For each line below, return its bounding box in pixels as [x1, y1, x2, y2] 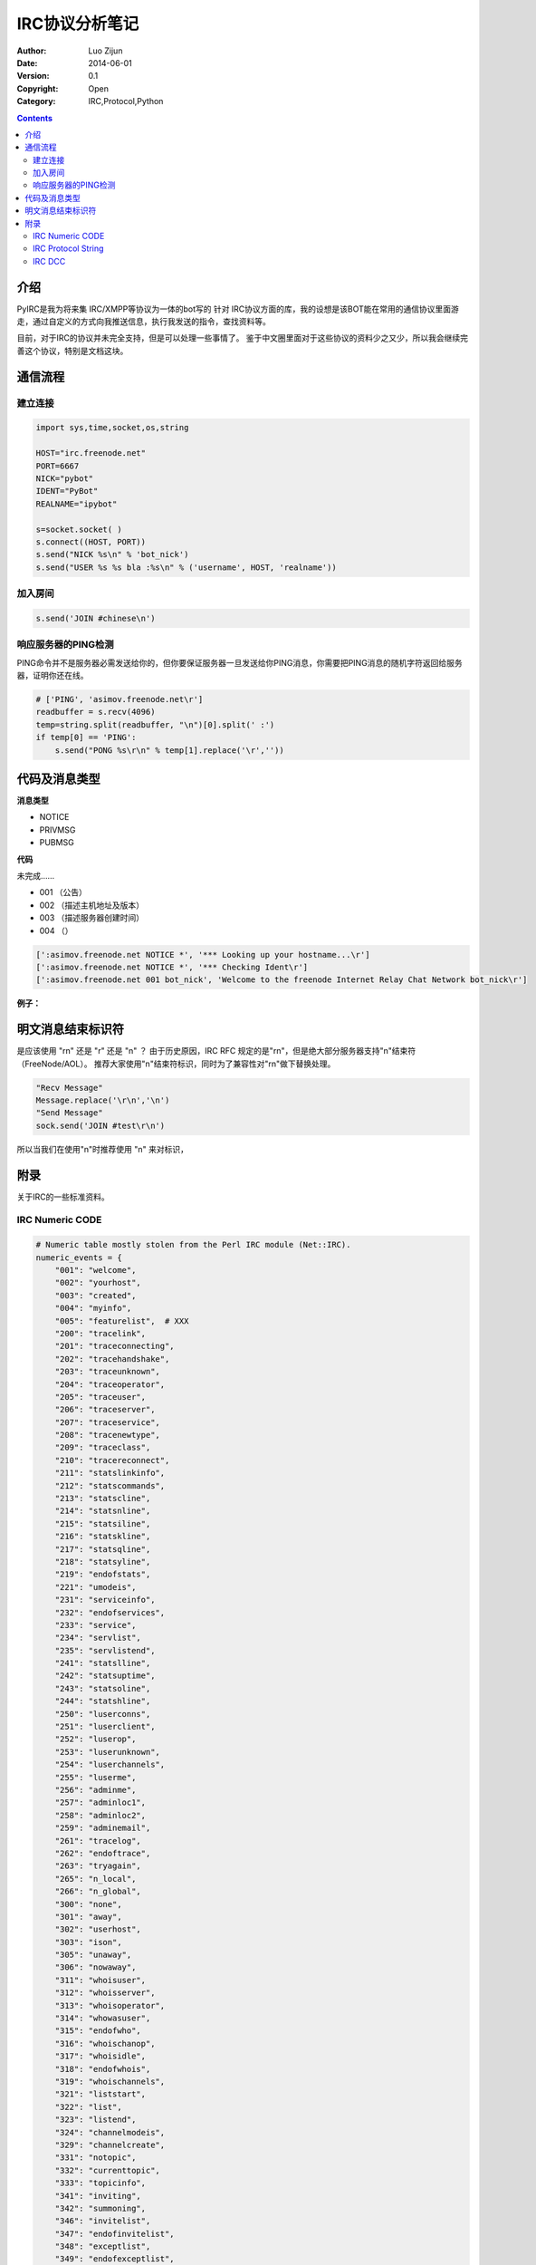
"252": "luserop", [54, 1734, 137, 1744]
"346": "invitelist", [54, 2216, 151, 2226]
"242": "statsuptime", [54, 1671, 156, 1681]
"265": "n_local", [54, 1874, 137, 1884]
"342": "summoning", [54, 2202, 147, 2213]
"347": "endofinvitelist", [54, 2229, 176, 2239]
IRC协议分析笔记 [16, 14, 139, 34]
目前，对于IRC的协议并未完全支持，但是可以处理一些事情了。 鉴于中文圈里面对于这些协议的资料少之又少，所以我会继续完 [16, 333, 468, 343]
